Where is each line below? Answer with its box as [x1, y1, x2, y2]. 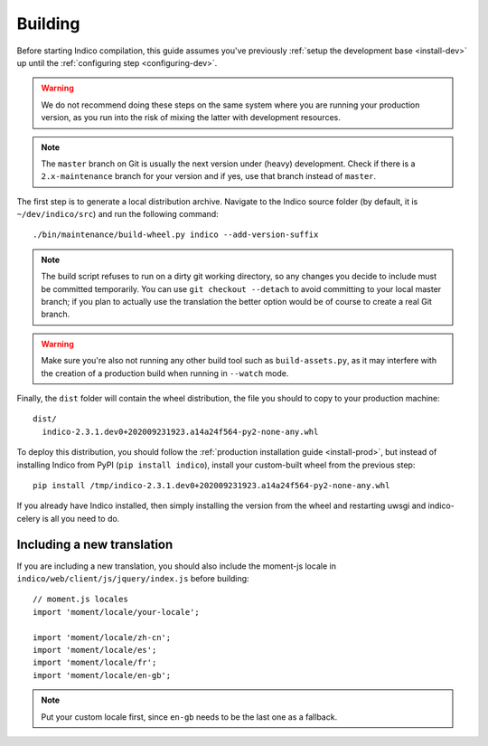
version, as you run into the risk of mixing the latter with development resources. [41, 112, 341, 123]
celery [16, 513, 41, 524]
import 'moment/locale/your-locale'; [33, 607, 201, 617]
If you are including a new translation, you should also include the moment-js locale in [16, 561, 336, 571]
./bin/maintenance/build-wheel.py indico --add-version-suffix [33, 230, 319, 240]
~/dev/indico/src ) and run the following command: [16, 209, 219, 220]
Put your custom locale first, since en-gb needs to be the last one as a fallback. [41, 711, 338, 722]
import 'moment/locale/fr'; [33, 657, 157, 668]
